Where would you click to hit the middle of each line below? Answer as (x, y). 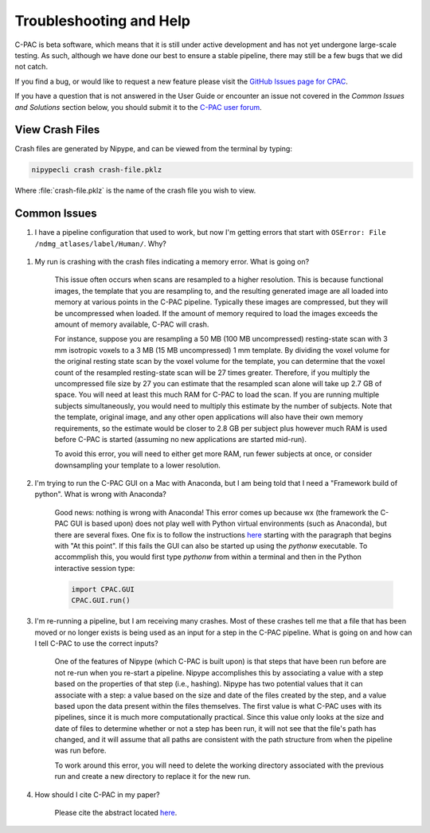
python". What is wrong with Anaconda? (100, 495)
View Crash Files (57, 130)
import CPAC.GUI (103, 589)
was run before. (80, 751)
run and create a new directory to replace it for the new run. (152, 776)
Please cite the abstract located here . (116, 813)
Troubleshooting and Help (103, 21)
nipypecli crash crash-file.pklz (97, 170)
